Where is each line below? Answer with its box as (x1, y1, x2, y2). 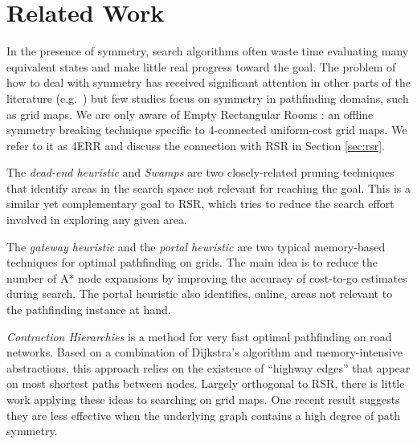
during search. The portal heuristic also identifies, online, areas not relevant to (6, 285, 393, 302)
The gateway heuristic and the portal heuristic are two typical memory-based (6, 238, 386, 255)
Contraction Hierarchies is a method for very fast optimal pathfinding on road (6, 328, 392, 344)
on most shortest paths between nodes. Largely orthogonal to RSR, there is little (6, 375, 405, 392)
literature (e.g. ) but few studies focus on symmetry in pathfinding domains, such (6, 89, 409, 106)
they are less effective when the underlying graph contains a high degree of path (6, 406, 400, 423)
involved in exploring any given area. (6, 211, 187, 228)
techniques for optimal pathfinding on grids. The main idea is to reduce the (6, 254, 378, 271)
